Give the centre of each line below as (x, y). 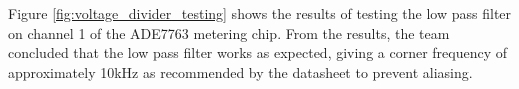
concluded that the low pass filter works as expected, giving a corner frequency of (258, 52)
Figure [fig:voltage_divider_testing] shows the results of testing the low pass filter (260, 13)
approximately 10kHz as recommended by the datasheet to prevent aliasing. (240, 71)
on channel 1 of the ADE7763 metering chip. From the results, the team (229, 32)
